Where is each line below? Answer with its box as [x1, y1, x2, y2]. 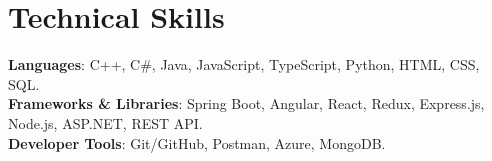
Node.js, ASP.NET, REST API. [8, 112, 203, 133]
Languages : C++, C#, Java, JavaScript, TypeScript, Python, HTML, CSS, [8, 54, 480, 75]
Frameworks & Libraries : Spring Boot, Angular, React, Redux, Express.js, [8, 93, 485, 114]
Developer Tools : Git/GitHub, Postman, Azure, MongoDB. [8, 132, 386, 153]
